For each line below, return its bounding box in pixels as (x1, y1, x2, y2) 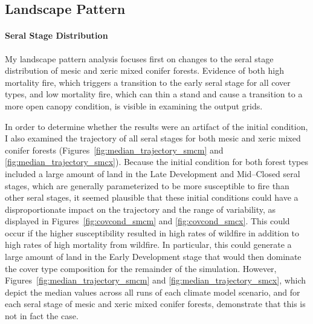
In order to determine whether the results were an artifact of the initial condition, (5, 120, 308, 132)
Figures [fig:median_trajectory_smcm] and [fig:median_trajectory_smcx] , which (5, 274, 306, 287)
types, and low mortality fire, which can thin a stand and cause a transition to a (5, 88, 303, 100)
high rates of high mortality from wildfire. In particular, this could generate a (5, 238, 292, 251)
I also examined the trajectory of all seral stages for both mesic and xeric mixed (5, 132, 301, 144)
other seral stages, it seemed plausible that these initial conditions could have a (5, 191, 298, 204)
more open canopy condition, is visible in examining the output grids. (5, 99, 263, 112)
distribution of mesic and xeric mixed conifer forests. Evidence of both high (5, 64, 284, 77)
